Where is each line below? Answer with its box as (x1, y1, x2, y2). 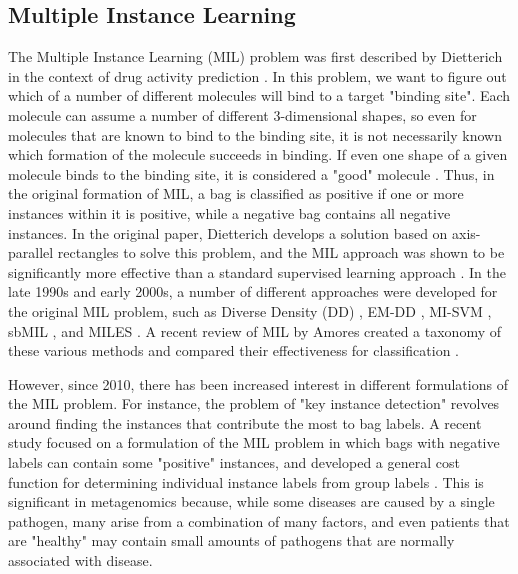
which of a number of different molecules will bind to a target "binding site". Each (8, 85, 511, 106)
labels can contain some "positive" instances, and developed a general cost (8, 452, 460, 473)
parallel (8, 242, 54, 263)
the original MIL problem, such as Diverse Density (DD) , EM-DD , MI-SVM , (8, 300, 492, 321)
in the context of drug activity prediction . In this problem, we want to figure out (8, 65, 507, 86)
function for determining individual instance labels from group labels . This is (8, 471, 484, 492)
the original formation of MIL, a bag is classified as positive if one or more (8, 183, 464, 204)
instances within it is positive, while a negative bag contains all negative (8, 202, 451, 223)
